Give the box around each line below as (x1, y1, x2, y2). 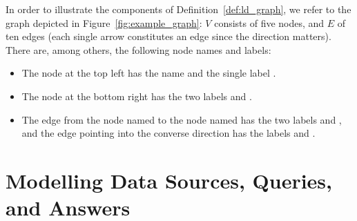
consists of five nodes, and (214, 15, 325, 30)
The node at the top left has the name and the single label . (21, 66, 276, 80)
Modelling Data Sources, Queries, (6, 166, 333, 194)
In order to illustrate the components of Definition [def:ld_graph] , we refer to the (6, 2, 351, 16)
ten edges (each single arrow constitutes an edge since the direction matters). (6, 29, 331, 44)
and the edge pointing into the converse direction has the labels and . (21, 126, 316, 140)
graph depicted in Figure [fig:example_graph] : (6, 15, 202, 30)
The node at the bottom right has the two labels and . (21, 88, 252, 103)
